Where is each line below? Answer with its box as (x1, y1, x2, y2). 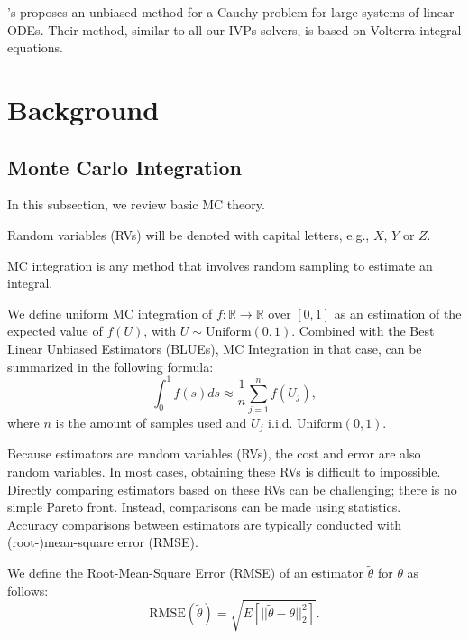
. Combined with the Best (291, 321, 435, 340)
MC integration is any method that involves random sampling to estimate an (7, 255, 433, 274)
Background (7, 90, 160, 127)
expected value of (7, 321, 103, 340)
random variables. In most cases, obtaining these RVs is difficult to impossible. (7, 461, 441, 480)
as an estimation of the (334, 303, 462, 322)
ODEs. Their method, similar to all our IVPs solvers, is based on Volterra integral (7, 20, 462, 39)
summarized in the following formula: (7, 357, 214, 375)
